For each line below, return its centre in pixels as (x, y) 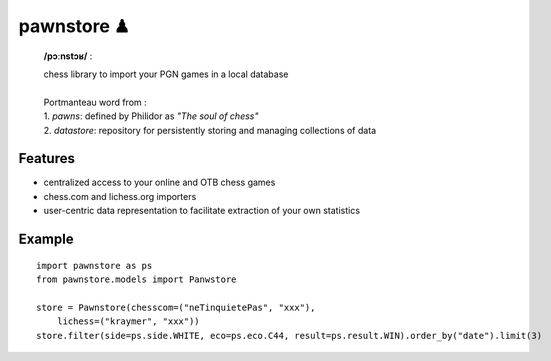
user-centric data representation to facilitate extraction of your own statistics (201, 211)
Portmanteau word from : (95, 102)
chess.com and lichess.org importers (120, 196)
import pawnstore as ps (94, 265)
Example (46, 239)
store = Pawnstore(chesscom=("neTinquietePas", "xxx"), (176, 307)
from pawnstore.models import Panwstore (136, 279)
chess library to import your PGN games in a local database (166, 74)
